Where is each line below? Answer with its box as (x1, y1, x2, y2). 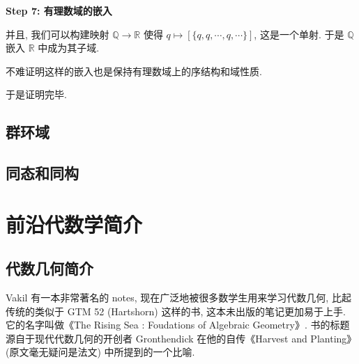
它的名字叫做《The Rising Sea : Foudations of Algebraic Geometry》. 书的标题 (6, 317, 350, 332)
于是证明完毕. (6, 87, 67, 102)
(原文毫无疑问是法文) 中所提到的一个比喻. (6, 345, 195, 359)
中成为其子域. (38, 40, 100, 55)
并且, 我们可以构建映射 (6, 26, 109, 41)
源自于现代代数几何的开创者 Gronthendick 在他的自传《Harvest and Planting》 (6, 331, 357, 345)
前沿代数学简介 (6, 209, 143, 238)
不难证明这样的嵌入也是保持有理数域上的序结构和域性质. (6, 63, 262, 78)
